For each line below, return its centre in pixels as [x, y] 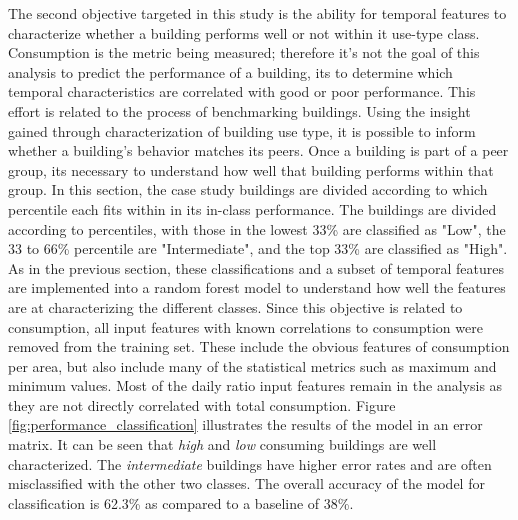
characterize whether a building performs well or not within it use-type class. [244, 32]
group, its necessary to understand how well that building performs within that [251, 169]
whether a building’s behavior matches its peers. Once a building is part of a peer [258, 150]
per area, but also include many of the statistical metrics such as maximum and [252, 365]
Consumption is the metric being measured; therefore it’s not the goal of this [244, 52]
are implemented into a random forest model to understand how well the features [257, 287]
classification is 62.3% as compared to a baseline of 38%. [181, 502]
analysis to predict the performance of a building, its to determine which [230, 71]
